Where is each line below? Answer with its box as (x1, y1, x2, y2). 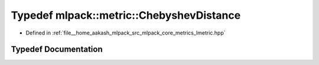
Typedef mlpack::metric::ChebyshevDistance (11, 9, 241, 22)
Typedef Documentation (11, 45, 103, 54)
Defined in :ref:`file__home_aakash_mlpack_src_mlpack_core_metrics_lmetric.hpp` (25, 29, 226, 36)
